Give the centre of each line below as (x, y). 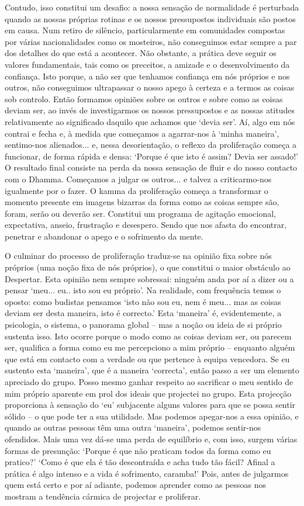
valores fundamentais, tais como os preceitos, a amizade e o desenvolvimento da (147, 64)
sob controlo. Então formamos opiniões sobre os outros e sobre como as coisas (144, 98)
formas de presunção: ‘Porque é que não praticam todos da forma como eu (138, 450)
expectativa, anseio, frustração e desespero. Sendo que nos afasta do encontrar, (146, 225)
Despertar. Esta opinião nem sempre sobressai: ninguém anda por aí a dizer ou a (149, 278)
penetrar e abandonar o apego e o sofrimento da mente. (104, 236)
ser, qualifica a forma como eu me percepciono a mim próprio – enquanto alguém (150, 347)
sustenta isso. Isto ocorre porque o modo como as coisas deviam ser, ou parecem (148, 336)
